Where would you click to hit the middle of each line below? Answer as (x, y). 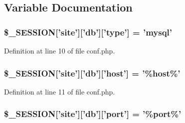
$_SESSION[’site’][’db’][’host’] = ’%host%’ (92, 73)
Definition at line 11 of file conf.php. (60, 91)
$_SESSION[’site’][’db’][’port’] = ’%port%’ (93, 114)
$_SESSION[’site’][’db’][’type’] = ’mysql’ (88, 32)
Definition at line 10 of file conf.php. (60, 50)
